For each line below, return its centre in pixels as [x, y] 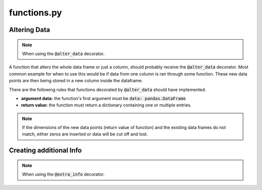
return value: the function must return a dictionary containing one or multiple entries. [106, 105]
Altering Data [30, 30]
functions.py [35, 13]
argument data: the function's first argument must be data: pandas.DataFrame [104, 98]
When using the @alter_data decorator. [63, 54]
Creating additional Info [45, 151]
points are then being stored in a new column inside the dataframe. [76, 81]
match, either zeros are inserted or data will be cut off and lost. [85, 134]
